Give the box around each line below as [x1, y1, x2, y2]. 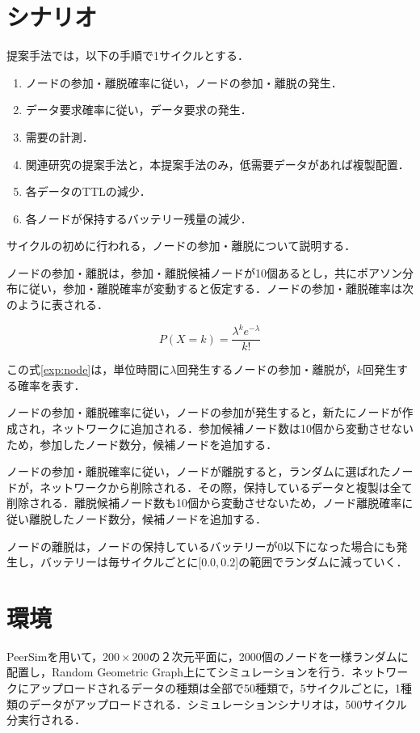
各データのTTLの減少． [25, 183, 151, 200]
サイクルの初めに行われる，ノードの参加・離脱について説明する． [6, 237, 356, 254]
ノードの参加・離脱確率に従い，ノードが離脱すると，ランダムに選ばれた [6, 463, 391, 480]
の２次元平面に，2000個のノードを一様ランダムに [149, 647, 409, 664]
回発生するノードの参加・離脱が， [176, 361, 357, 378]
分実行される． [6, 711, 86, 728]
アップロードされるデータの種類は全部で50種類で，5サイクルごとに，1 [28, 680, 401, 697]
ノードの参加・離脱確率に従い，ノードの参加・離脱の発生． [25, 74, 342, 91]
